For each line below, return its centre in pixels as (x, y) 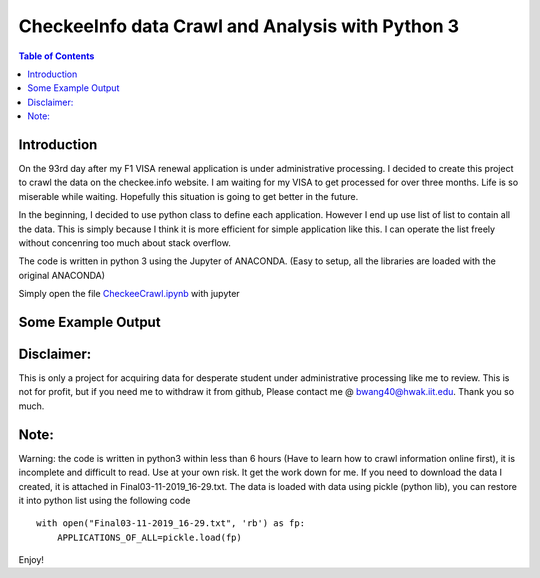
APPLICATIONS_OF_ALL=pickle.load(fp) (149, 537)
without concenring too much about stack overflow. (125, 242)
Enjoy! (31, 560)
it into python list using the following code (104, 500)
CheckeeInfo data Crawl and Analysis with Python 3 (239, 26)
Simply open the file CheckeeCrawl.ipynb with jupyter (129, 294)
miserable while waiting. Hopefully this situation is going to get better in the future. (188, 196)
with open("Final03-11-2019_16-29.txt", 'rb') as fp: (170, 523)
